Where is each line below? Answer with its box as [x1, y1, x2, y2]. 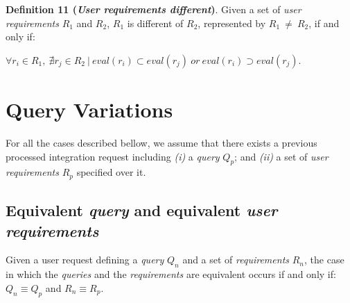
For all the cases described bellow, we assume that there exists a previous [6, 135, 317, 149]
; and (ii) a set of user [234, 149, 329, 163]
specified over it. [76, 165, 146, 179]
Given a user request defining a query [6, 252, 164, 267]
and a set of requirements [182, 252, 290, 267]
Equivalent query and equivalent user [6, 199, 278, 221]
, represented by [198, 15, 266, 30]
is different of [127, 15, 184, 30]
